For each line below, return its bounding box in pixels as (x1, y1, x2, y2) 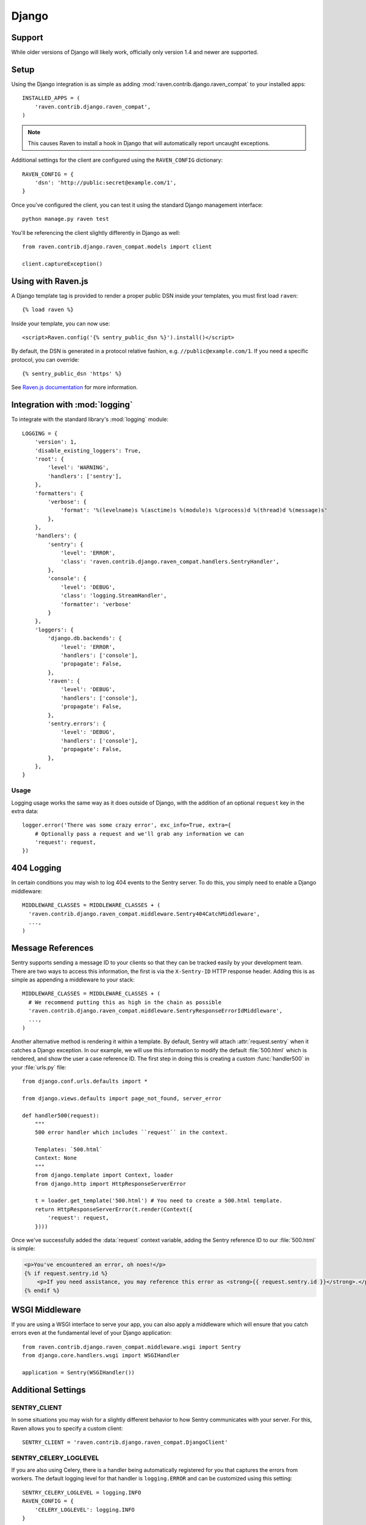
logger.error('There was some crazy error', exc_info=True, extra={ (22, 822, 231, 829)
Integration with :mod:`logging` (11, 400, 134, 410)
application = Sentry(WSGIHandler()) (22, 1369, 135, 1376)
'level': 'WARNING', (48, 464, 109, 471)
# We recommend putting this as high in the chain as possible (28, 999, 222, 1006)
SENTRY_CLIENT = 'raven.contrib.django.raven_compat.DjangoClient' (22, 1438, 228, 1446)
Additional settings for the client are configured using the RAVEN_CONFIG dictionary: (11, 156, 223, 164)
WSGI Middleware (11, 1304, 82, 1315)
